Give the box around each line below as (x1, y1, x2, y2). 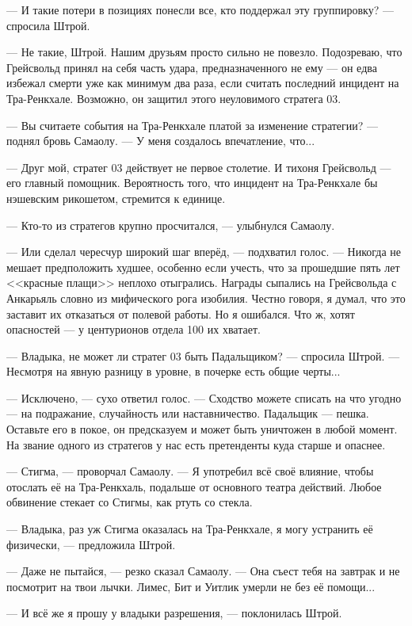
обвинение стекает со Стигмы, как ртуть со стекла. (6, 494, 253, 510)
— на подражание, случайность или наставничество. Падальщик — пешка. (6, 405, 369, 422)
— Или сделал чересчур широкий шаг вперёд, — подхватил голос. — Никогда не (6, 243, 402, 260)
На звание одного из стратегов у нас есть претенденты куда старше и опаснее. (6, 436, 386, 452)
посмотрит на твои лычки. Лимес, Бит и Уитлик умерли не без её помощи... (6, 578, 376, 594)
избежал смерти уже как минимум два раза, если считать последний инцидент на (6, 74, 399, 91)
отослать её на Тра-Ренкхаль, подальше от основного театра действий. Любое (6, 478, 382, 494)
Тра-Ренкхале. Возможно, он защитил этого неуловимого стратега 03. (6, 90, 341, 106)
